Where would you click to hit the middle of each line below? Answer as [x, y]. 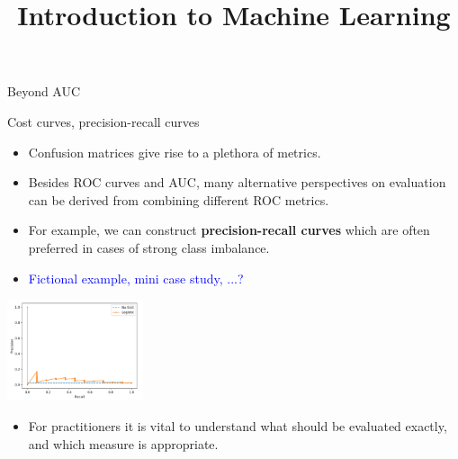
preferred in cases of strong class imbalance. [149, 247]
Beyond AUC [44, 91]
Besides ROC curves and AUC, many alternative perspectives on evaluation [237, 182]
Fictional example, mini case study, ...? [136, 278]
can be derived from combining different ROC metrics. [179, 199]
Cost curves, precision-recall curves [103, 121]
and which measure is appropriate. [123, 443]
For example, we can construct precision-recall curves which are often [229, 230]
